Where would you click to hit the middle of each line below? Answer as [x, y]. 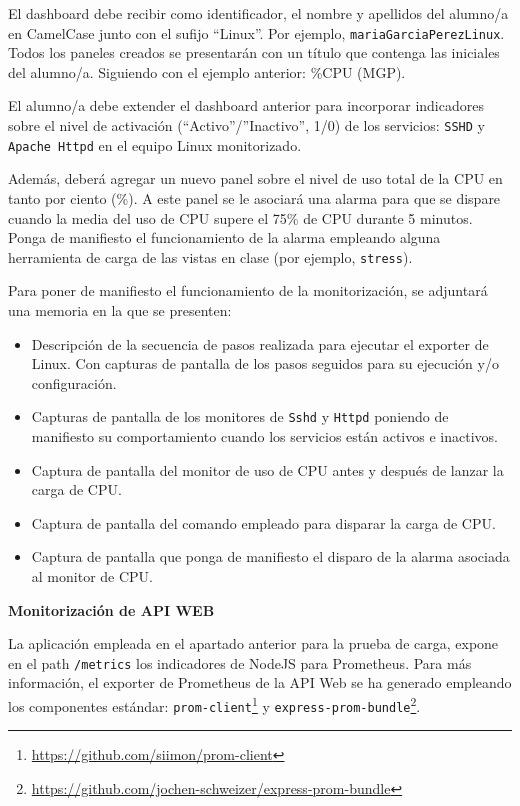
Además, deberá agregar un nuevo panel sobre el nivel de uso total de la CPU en [255, 178]
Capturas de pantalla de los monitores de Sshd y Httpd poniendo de [240, 416]
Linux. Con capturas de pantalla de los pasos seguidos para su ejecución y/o [265, 363]
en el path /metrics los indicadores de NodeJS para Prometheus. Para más [240, 662]
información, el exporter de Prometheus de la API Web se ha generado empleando [260, 682]
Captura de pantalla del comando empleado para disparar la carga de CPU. [263, 522]
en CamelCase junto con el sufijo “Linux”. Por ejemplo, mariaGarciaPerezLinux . [256, 32]
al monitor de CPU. [92, 575]
